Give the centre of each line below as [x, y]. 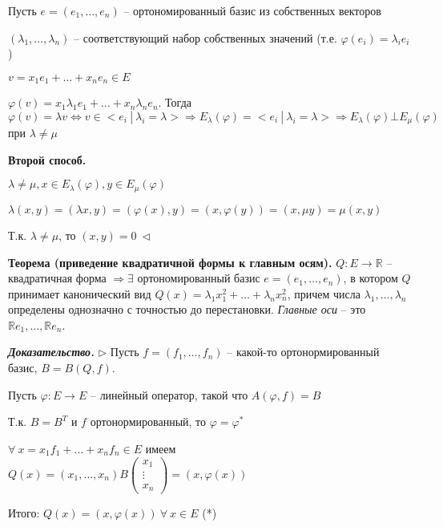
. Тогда [175, 102]
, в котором [371, 278]
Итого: [24, 512]
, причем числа [324, 293]
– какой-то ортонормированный [303, 352]
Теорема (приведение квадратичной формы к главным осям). [170, 262]
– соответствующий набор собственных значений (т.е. [205, 37]
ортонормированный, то [148, 422]
